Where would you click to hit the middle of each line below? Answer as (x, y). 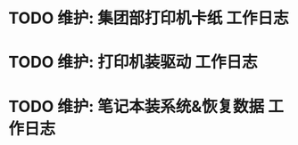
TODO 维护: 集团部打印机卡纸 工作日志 (149, 18)
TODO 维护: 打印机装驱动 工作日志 (133, 62)
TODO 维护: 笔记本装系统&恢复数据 (137, 106)
